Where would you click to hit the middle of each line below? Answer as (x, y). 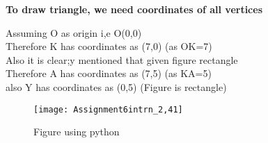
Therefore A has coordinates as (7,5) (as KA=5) (109, 73)
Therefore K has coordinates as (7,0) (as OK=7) (109, 46)
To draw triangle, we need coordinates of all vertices (134, 9)
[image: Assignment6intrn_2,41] (108, 109)
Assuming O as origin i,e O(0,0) (74, 32)
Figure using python (77, 132)
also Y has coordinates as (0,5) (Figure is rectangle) (116, 86)
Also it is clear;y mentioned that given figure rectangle (122, 59)
